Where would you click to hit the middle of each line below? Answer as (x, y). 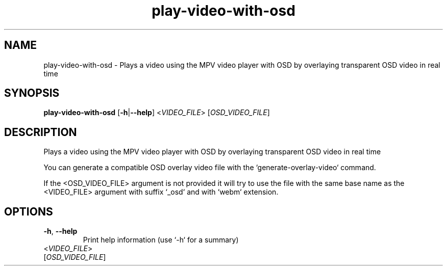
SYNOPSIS (32, 93)
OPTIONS (29, 211)
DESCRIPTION (41, 132)
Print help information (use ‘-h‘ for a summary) (161, 240)
